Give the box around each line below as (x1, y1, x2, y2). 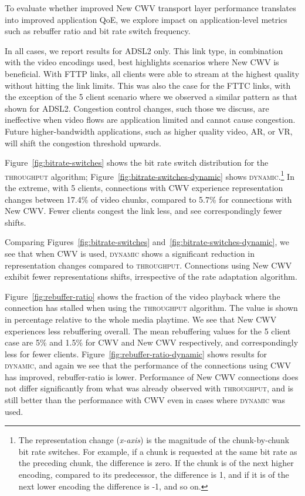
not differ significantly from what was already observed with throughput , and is (5, 382, 294, 394)
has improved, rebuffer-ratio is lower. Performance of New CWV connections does (5, 370, 299, 383)
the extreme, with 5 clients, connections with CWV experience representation (5, 181, 283, 193)
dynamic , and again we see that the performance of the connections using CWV (5, 359, 292, 371)
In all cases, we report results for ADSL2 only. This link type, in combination (5, 44, 283, 56)
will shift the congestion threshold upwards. (5, 136, 161, 149)
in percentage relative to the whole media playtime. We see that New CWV (5, 313, 277, 325)
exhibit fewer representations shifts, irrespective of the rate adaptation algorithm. (5, 270, 297, 283)
